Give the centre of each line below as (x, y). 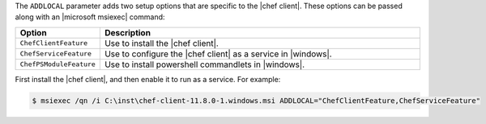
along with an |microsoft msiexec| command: (90, 17)
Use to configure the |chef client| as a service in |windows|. (218, 54)
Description (128, 32)
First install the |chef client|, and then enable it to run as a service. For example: (148, 79)
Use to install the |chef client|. (161, 43)
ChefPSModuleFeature (58, 64)
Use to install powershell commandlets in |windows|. (205, 64)
